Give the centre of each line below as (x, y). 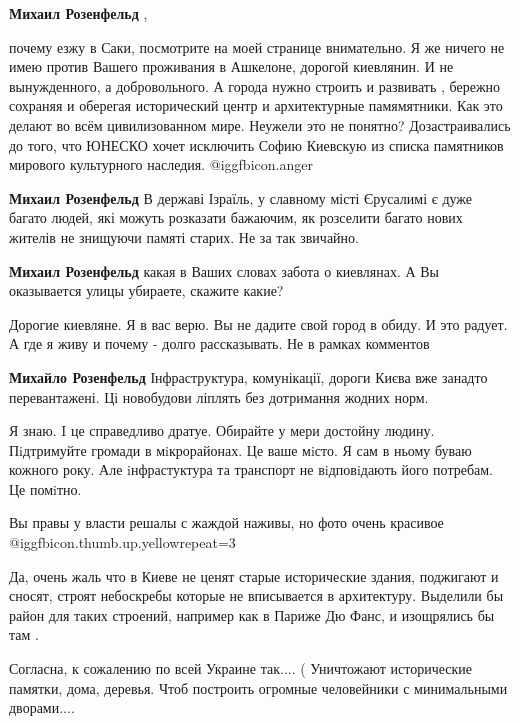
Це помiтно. (45, 488)
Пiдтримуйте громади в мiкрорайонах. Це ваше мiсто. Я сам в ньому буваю (240, 449)
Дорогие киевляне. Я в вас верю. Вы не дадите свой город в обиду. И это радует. (258, 323)
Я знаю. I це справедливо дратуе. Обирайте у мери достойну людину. (222, 430)
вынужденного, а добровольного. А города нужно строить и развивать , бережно (255, 85)
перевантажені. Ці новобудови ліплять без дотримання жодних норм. (219, 396)
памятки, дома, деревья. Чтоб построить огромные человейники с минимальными (258, 687)
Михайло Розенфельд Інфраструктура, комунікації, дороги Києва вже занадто (248, 376)
